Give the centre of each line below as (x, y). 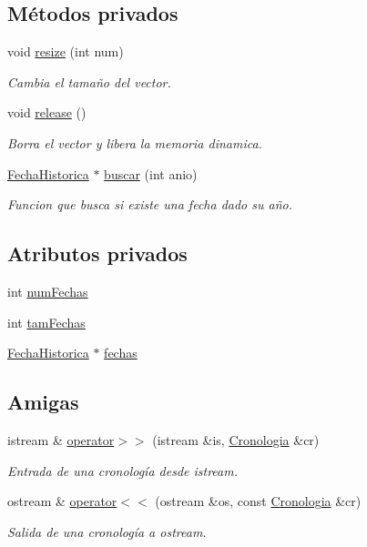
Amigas (43, 402)
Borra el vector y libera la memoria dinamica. (135, 142)
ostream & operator (62, 501)
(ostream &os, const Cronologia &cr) (258, 501)
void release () (47, 112)
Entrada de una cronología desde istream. (122, 470)
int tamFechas (46, 322)
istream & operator (61, 439)
